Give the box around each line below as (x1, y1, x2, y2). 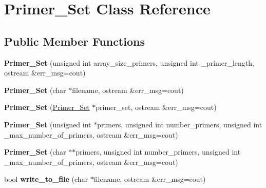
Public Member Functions (4, 33, 145, 49)
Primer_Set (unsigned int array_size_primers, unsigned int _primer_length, (4, 57, 254, 68)
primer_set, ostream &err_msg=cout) (96, 102, 217, 112)
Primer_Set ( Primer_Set (4, 102, 90, 112)
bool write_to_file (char (4, 174, 88, 184)
